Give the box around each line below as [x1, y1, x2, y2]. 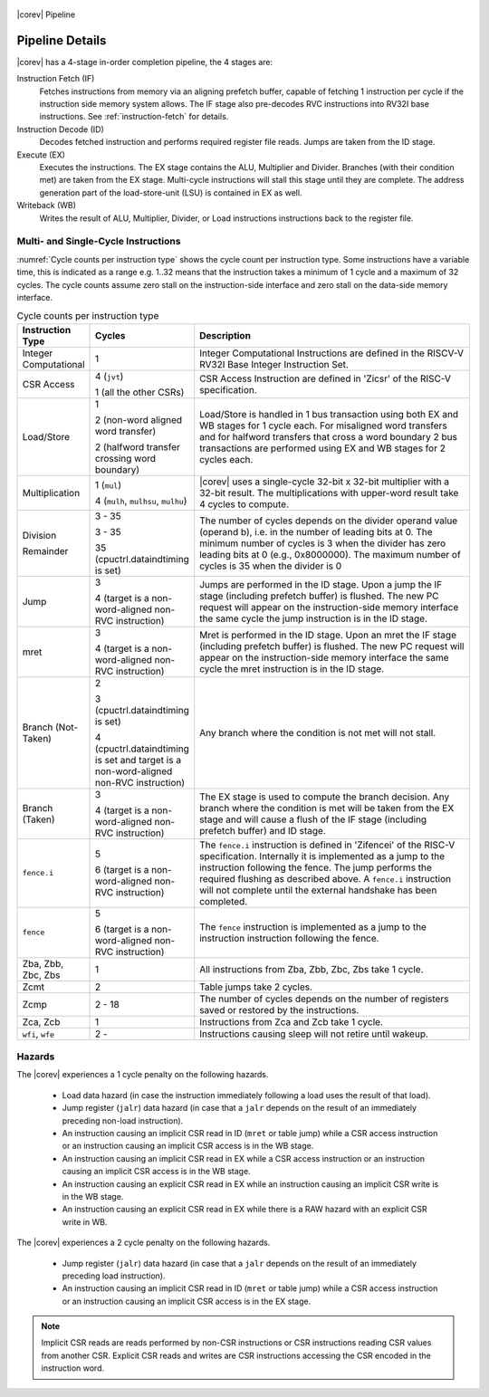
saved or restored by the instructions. [199, 1003, 360, 1016]
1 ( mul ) [95, 478, 122, 491]
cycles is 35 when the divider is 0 [199, 560, 342, 572]
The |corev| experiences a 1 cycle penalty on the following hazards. [16, 1069, 269, 1080]
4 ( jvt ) [95, 369, 124, 382]
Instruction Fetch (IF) [16, 73, 95, 84]
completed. [199, 895, 248, 907]
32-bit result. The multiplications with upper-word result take [199, 486, 459, 499]
